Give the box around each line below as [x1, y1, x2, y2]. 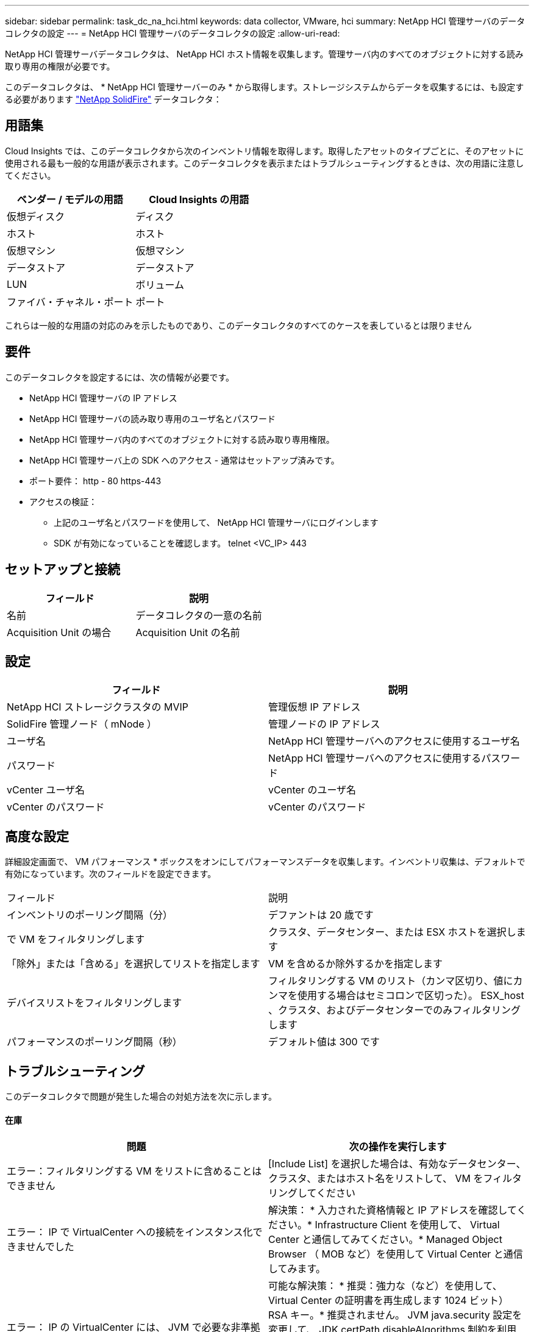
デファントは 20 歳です [268, 909, 374, 922]
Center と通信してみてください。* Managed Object [268, 1233, 502, 1246]
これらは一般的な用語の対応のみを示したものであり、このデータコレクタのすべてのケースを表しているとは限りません [5, 320, 472, 331]
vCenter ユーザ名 [7, 784, 85, 797]
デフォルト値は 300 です [268, 1036, 380, 1048]
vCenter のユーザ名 [268, 784, 357, 797]
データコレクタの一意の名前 [135, 609, 262, 621]
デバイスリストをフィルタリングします [7, 997, 182, 1009]
